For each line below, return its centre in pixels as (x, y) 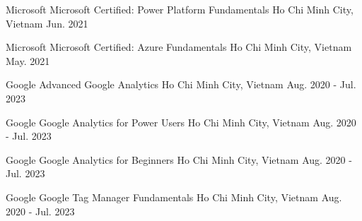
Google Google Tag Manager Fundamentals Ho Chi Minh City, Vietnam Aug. (174, 197)
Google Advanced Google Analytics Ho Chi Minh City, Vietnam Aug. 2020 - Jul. (181, 84)
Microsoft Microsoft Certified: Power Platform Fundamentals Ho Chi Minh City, (180, 9)
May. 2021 (28, 60)
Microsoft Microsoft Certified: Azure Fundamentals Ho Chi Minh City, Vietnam (179, 47)
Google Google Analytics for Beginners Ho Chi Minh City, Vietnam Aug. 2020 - (179, 159)
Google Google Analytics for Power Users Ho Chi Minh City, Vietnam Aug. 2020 (181, 122)
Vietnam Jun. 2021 (47, 23)
